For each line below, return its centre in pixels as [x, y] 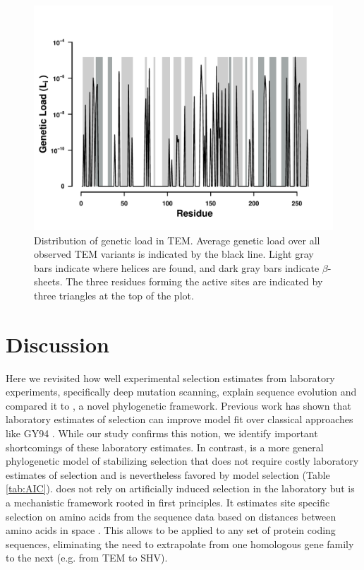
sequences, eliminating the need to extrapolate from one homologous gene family [180, 544]
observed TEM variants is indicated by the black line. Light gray [174, 254]
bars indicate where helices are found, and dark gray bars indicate [177, 267]
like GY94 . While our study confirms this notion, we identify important [162, 433]
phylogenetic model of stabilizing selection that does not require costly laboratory [182, 461]
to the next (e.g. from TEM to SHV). [87, 558]
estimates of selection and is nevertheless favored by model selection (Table [168, 474]
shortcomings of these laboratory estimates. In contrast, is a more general [165, 447]
